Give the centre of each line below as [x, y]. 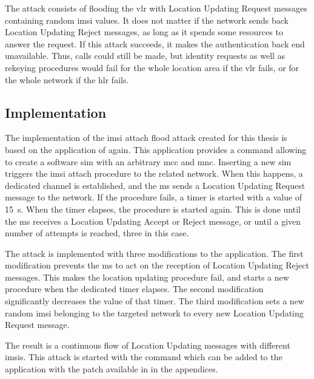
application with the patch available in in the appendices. [112, 369]
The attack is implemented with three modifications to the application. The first [154, 253]
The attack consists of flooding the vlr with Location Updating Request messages [156, 8]
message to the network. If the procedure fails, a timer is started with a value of [154, 197]
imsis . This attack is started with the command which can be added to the [144, 357]
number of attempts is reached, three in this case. [97, 233]
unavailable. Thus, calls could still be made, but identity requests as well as [145, 56]
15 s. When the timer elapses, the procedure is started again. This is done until [153, 209]
